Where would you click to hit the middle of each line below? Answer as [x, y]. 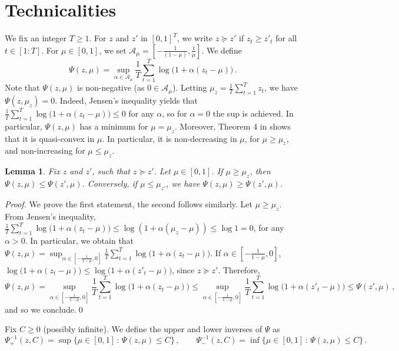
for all [286, 38]
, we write [195, 38]
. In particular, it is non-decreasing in [169, 138]
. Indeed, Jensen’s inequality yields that [126, 100]
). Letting [190, 87]
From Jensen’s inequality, [50, 216]
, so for [174, 113]
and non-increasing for [45, 150]
